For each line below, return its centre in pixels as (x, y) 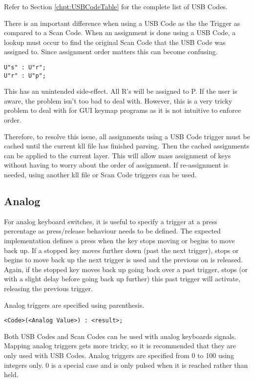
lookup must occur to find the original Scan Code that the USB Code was (115, 42)
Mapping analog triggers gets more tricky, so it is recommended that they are (120, 346)
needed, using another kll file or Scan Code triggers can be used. (100, 175)
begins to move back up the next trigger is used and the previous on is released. (124, 260)
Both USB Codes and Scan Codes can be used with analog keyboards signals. (120, 336)
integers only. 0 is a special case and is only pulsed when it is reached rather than (126, 365)
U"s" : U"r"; (25, 67)
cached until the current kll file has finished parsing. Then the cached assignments (127, 146)
